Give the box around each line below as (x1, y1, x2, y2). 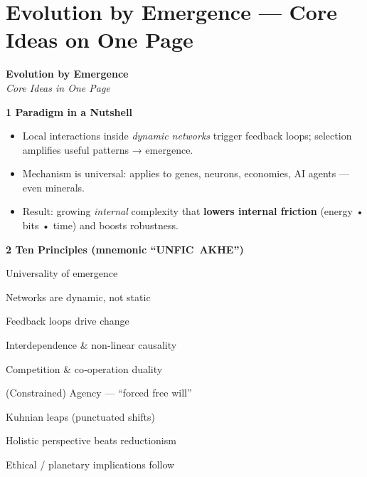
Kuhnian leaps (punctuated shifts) (6, 409, 155, 424)
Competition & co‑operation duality (6, 361, 163, 376)
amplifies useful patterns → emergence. (22, 142, 193, 157)
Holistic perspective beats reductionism (6, 433, 176, 448)
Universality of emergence (6, 266, 118, 281)
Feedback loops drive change (6, 313, 129, 328)
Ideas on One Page (6, 25, 193, 54)
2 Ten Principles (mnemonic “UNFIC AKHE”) (6, 241, 244, 256)
